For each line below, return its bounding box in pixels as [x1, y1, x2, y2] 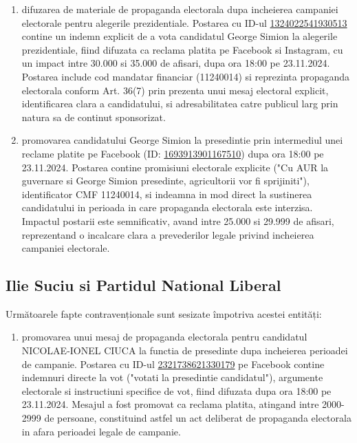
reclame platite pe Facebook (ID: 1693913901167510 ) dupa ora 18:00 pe [21, 146, 324, 160]
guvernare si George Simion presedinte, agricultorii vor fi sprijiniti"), [21, 173, 310, 188]
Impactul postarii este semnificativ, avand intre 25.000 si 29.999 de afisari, [21, 213, 334, 228]
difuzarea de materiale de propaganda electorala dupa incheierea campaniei [21, 2, 338, 16]
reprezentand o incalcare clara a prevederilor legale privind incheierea [21, 227, 314, 241]
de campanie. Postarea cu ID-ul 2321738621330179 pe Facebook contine [21, 356, 325, 371]
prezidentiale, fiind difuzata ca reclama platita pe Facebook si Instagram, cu [21, 42, 343, 56]
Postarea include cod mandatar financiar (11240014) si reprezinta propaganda [21, 69, 350, 83]
